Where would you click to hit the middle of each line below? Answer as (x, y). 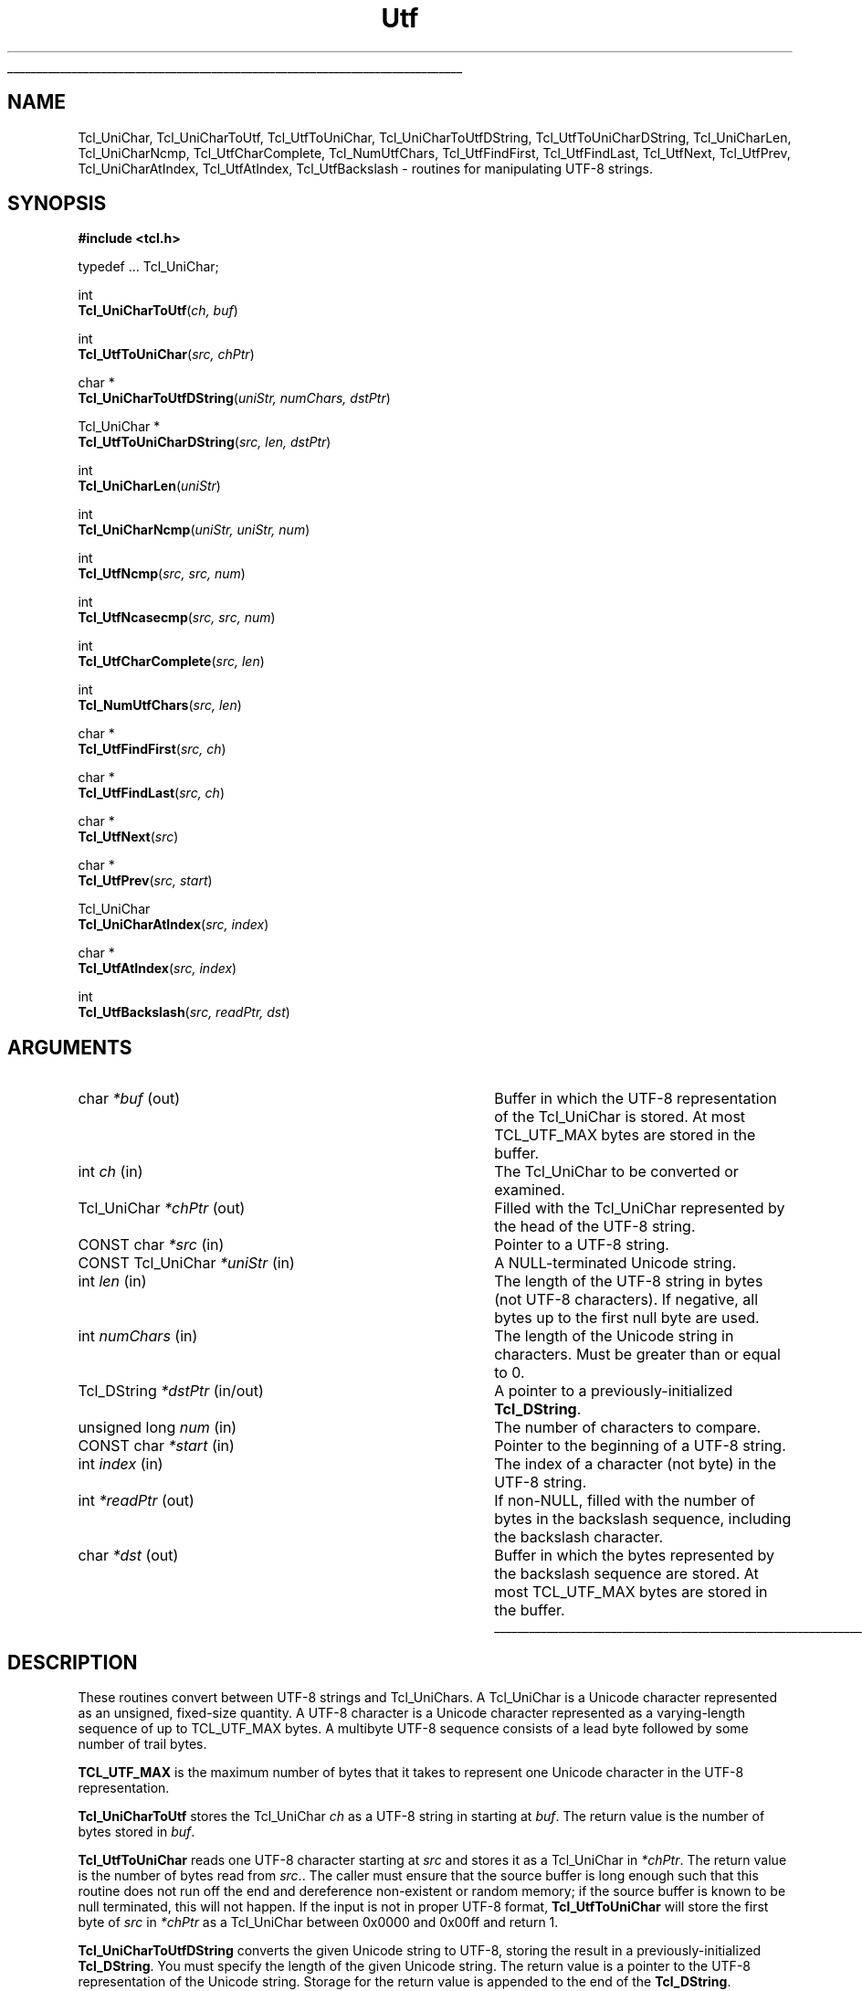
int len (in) (112, 1281)
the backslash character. (579, 1537)
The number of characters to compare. (628, 1428)
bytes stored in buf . (137, 1832)
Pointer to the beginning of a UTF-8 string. (640, 1446)
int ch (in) (110, 1172)
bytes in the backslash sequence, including (643, 1519)
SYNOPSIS (57, 204)
